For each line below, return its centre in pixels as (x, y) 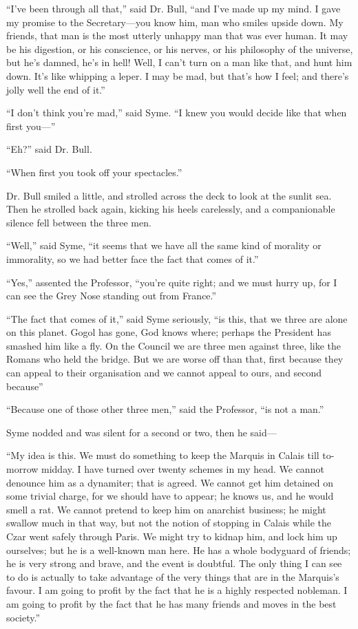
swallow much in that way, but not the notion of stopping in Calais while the (169, 523)
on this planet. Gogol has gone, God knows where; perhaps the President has (169, 332)
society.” (23, 617)
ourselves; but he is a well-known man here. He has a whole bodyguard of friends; (179, 550)
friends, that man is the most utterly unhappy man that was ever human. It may (177, 35)
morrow (22, 469)
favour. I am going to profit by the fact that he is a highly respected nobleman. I (177, 590)
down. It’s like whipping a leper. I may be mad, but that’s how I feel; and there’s (178, 75)
